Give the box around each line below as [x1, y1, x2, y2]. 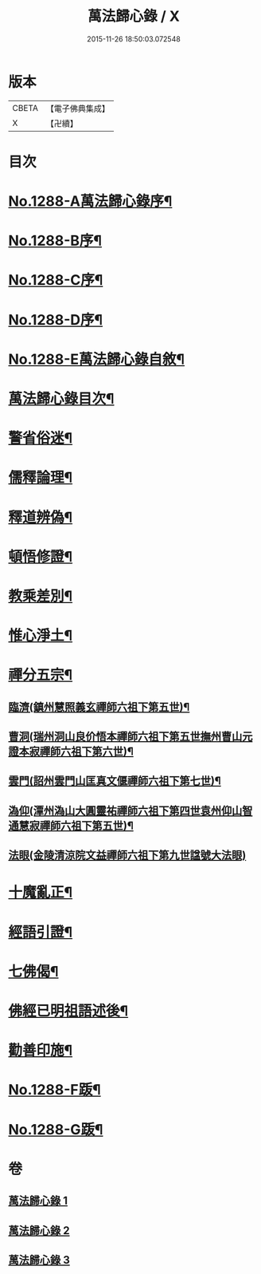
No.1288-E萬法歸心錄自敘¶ [8, 350, 185, 368]
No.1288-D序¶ [8, 310, 103, 329]
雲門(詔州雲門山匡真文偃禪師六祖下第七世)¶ [8, 775, 221, 788]
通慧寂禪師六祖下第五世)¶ [8, 818, 134, 832]
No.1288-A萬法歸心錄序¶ [8, 192, 173, 211]
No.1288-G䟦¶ [8, 1120, 103, 1138]
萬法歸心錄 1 [8, 1194, 68, 1208]
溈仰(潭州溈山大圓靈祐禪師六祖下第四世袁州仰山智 [8, 803, 253, 818]
